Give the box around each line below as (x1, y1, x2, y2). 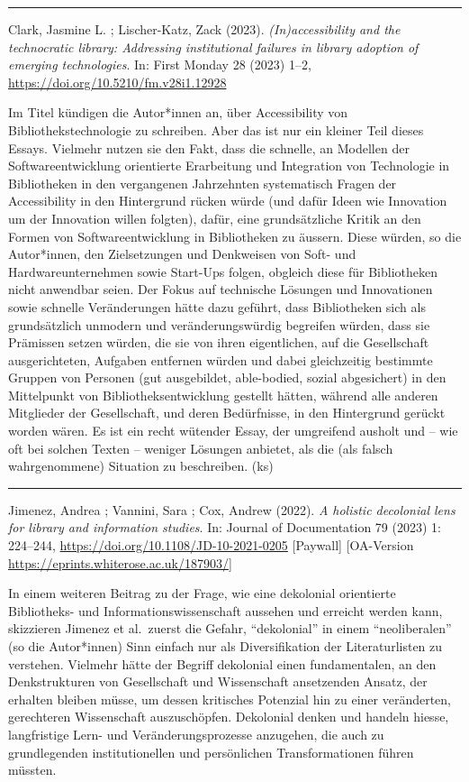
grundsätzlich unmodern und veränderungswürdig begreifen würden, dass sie (8, 315, 430, 334)
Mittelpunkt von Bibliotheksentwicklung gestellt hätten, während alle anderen (8, 385, 438, 404)
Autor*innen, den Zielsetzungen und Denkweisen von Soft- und (8, 244, 356, 263)
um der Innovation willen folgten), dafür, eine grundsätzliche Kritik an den (8, 208, 421, 227)
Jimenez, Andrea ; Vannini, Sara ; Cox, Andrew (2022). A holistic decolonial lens (8, 500, 455, 519)
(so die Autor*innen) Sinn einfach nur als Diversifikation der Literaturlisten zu (8, 637, 443, 655)
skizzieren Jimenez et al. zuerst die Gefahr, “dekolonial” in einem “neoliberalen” (8, 619, 452, 638)
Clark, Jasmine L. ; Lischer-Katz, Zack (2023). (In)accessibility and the (8, 20, 401, 38)
